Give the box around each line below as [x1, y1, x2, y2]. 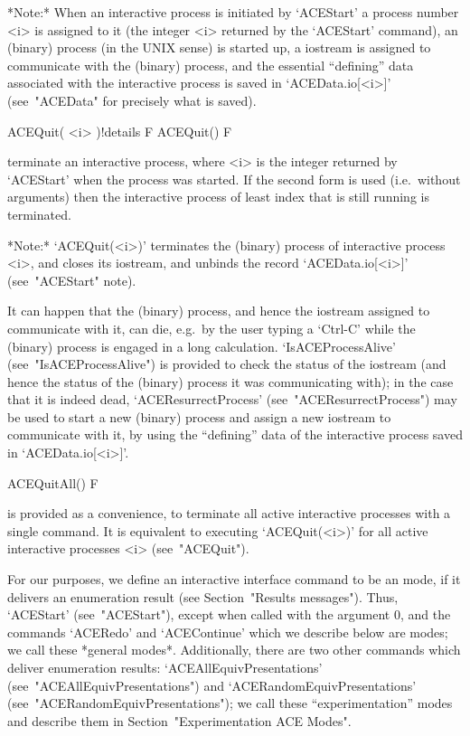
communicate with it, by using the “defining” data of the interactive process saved [7, 425, 463, 444]
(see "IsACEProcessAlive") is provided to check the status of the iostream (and [7, 354, 446, 373]
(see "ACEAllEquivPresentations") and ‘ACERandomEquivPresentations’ [7, 675, 417, 694]
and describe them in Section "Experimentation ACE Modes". [7, 711, 352, 730]
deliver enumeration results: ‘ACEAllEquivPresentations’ [7, 658, 323, 676]
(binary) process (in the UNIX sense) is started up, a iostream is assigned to [7, 38, 431, 57]
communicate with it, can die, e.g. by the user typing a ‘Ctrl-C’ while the [7, 318, 416, 337]
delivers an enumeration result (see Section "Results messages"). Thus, [7, 587, 399, 606]
